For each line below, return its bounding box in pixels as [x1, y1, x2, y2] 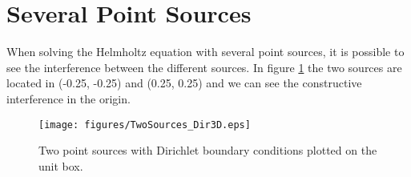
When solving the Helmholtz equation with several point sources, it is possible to [6, 43, 405, 60]
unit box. [38, 157, 83, 174]
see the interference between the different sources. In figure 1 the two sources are [6, 58, 402, 75]
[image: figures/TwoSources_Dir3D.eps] [38, 119, 251, 131]
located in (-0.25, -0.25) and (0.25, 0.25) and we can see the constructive [6, 74, 362, 91]
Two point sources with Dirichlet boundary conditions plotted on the [38, 142, 377, 159]
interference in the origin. [6, 90, 131, 107]
